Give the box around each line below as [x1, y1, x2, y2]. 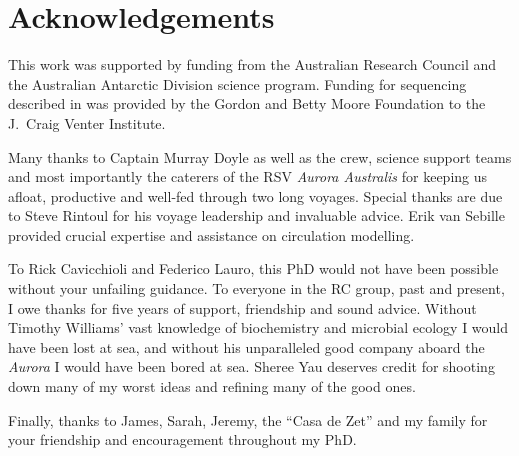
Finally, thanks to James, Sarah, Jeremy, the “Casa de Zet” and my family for [8, 409, 488, 430]
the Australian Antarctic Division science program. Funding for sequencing [8, 73, 467, 94]
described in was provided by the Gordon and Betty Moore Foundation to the [8, 93, 486, 114]
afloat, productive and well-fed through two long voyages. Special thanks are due [8, 185, 503, 206]
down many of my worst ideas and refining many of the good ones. [8, 376, 416, 397]
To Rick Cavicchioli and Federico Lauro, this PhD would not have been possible [8, 258, 499, 279]
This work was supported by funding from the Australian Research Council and [8, 54, 497, 75]
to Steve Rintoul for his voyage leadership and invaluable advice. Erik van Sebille [8, 205, 505, 226]
